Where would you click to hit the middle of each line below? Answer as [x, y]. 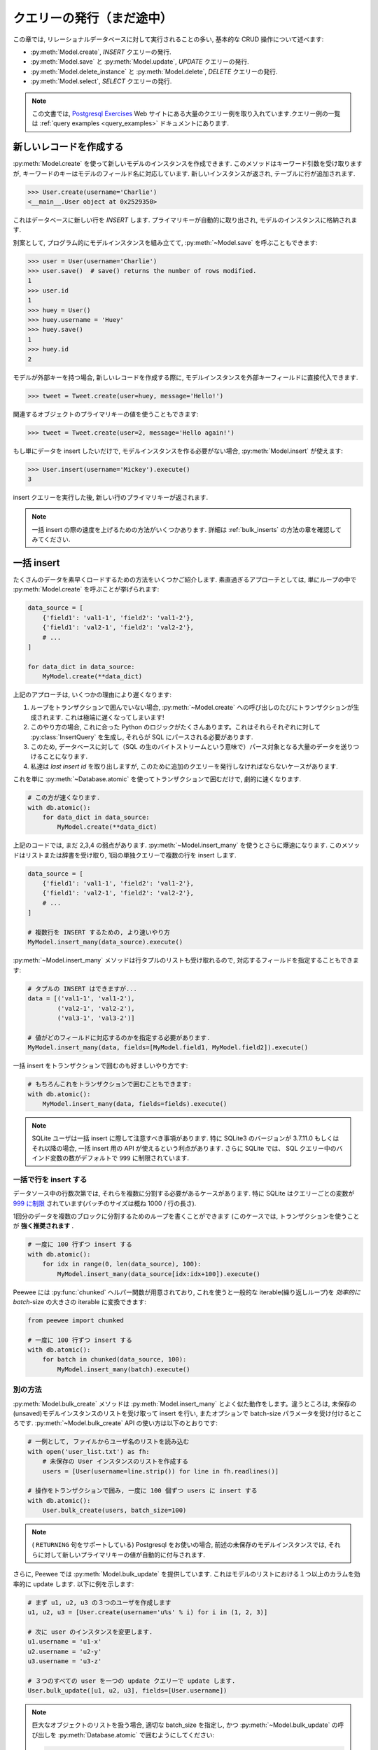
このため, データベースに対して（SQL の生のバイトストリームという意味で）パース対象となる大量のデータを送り [192, 747]
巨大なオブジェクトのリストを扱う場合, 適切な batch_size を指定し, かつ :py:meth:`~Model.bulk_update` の [185, 1725]
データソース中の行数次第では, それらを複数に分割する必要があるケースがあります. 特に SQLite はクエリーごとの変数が [184, 1193]
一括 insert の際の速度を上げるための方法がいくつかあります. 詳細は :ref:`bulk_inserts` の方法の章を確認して [187, 529]
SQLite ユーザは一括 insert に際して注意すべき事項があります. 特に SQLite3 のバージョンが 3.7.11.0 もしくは [185, 1138]
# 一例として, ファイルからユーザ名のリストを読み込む [108, 1442]
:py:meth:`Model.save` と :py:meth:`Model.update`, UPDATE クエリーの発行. [140, 62]
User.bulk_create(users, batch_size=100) [114, 1511]
